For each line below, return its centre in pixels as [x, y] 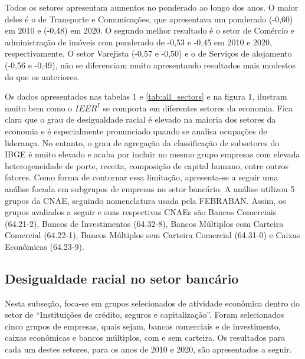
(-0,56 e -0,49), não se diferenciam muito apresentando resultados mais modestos [150, 65]
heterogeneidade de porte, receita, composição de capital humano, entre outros [147, 165]
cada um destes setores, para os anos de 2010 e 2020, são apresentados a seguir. [148, 349]
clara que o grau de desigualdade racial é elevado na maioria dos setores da [140, 119]
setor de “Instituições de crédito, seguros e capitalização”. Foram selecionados [145, 314]
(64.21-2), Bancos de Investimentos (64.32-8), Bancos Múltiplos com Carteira [144, 223]
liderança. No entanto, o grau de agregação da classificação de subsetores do [142, 142]
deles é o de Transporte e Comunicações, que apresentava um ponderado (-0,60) [149, 19]
